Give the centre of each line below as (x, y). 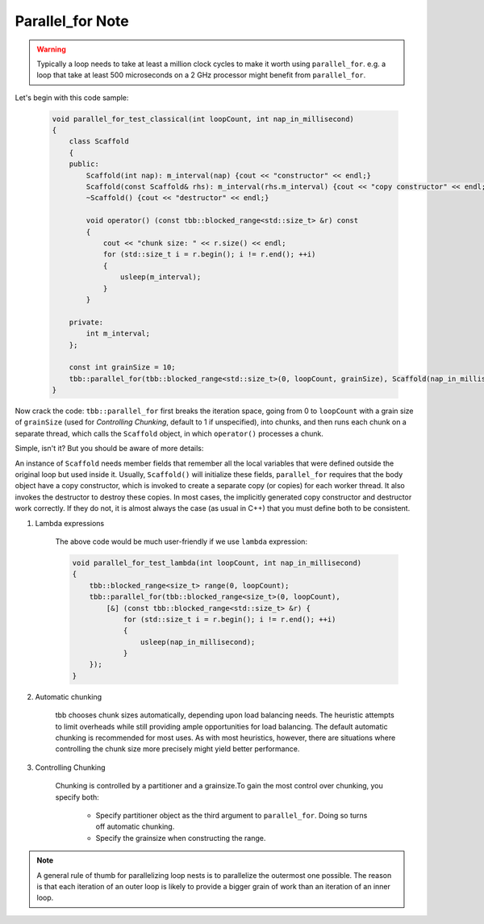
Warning (51, 49)
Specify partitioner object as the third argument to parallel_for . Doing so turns (232, 815)
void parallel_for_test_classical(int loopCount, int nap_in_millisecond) (203, 119)
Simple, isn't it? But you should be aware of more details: (109, 449)
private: (86, 322)
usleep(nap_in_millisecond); (198, 642)
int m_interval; (118, 334)
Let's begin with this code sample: (72, 98)
